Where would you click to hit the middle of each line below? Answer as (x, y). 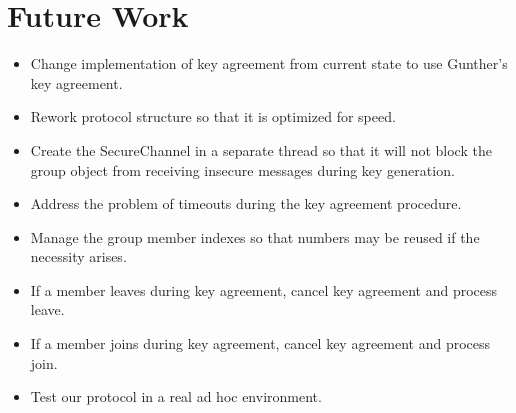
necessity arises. (78, 256)
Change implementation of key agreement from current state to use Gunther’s (269, 63)
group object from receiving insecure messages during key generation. (242, 169)
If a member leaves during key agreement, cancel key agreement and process (264, 289)
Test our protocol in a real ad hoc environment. (176, 396)
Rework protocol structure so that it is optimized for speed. (213, 116)
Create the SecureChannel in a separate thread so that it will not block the (261, 149)
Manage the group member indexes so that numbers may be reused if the (255, 236)
